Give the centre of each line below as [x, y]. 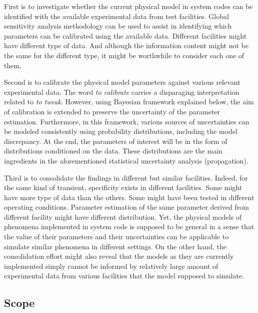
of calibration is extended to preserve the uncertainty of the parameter [112, 111]
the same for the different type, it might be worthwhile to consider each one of [124, 55]
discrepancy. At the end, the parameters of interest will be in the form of [116, 141]
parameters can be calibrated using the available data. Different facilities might [125, 35]
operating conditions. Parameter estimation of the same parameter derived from [126, 207]
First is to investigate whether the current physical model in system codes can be [128, 6]
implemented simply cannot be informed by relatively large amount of [111, 266]
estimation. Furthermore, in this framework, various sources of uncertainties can [127, 121]
